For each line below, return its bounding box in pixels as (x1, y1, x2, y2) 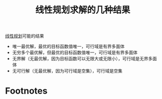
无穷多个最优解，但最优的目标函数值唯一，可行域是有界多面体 (12, 49, 138, 55)
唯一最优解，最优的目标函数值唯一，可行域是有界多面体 (12, 44, 125, 49)
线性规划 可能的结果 (5, 33, 44, 39)
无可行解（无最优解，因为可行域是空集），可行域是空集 (12, 68, 123, 74)
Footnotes (5, 85, 48, 97)
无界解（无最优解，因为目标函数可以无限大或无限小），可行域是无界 (12, 56, 149, 62)
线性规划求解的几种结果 (35, 4, 130, 16)
